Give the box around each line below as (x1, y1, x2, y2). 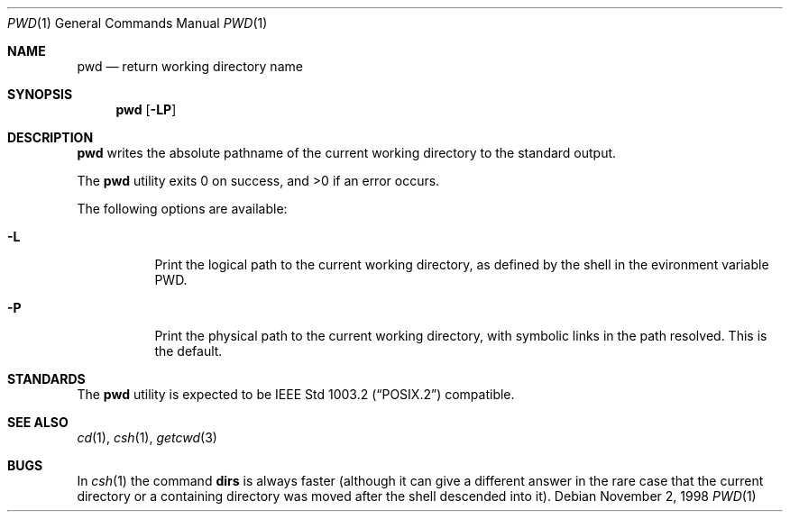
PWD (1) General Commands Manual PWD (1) (7, 15, 268, 31)
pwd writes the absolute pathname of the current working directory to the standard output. (77, 145, 617, 160)
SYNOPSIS (7, 86, 73, 102)
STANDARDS (7, 371, 86, 387)
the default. (154, 343, 223, 359)
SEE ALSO (7, 414, 69, 430)
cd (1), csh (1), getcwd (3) (77, 430, 217, 445)
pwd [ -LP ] (115, 102, 177, 117)
